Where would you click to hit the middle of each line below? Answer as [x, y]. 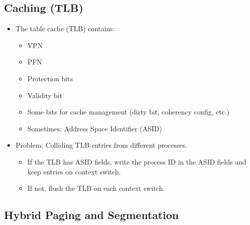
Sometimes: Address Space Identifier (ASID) [95, 128]
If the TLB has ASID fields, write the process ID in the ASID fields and [137, 161]
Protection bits [50, 78]
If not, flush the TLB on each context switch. [96, 188]
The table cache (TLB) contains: [65, 28]
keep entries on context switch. [74, 171]
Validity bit [45, 95]
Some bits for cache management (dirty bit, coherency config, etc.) [128, 112]
